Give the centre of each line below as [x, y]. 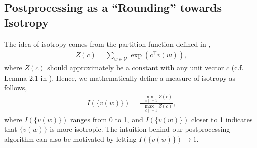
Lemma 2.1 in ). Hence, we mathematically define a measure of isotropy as [120, 77]
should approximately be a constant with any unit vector [136, 68]
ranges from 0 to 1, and [107, 119]
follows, [16, 87]
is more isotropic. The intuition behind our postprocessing [140, 129]
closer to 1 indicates [222, 119]
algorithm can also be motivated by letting [70, 139]
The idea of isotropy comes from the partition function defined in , [108, 43]
